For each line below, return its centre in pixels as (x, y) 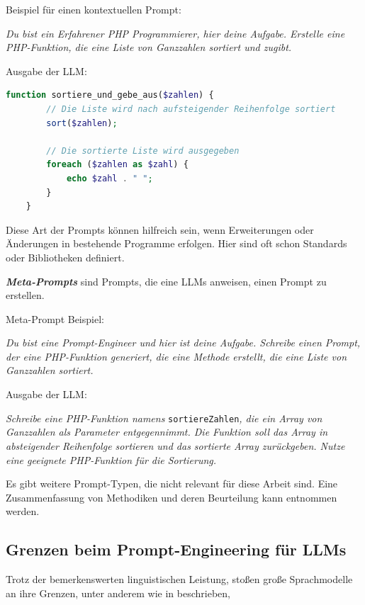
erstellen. (25, 295)
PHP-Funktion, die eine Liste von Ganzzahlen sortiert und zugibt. (149, 47)
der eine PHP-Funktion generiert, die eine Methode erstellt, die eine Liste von (176, 356)
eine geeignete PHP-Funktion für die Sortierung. (111, 459)
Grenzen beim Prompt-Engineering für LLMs (176, 549)
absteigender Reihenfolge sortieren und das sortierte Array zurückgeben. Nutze (175, 445)
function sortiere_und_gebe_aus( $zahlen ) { (110, 95)
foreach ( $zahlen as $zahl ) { (117, 165)
